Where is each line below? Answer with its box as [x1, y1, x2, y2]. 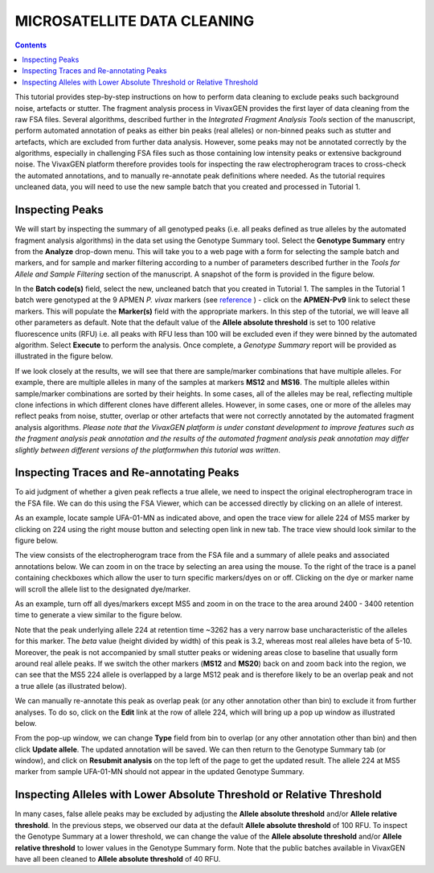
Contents [14, 40, 47, 50]
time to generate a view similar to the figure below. [14, 610, 182, 620]
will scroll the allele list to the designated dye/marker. [14, 584, 191, 594]
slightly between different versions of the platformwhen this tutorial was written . [14, 445, 281, 454]
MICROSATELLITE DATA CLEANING [14, 12, 255, 30]
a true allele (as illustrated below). [14, 681, 128, 691]
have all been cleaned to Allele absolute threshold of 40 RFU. [14, 854, 221, 863]
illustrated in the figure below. [14, 351, 113, 361]
